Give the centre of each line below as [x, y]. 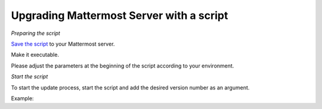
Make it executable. [35, 55]
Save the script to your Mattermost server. [63, 44]
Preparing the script [36, 33]
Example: [22, 98]
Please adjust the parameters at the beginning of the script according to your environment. [123, 66]
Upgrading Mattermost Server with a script [120, 15]
